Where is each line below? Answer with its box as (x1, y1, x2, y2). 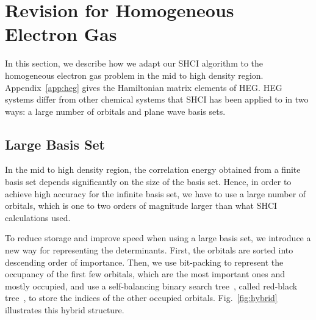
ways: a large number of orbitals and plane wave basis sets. (5, 104, 226, 117)
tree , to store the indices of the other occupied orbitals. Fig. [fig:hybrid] (5, 291, 278, 304)
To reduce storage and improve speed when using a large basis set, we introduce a (5, 231, 311, 244)
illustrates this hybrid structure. (5, 304, 124, 316)
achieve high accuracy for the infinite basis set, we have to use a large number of (5, 187, 306, 200)
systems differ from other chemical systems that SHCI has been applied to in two (5, 93, 309, 106)
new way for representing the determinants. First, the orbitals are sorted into (5, 244, 293, 256)
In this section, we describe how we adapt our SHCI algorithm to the (5, 57, 264, 70)
